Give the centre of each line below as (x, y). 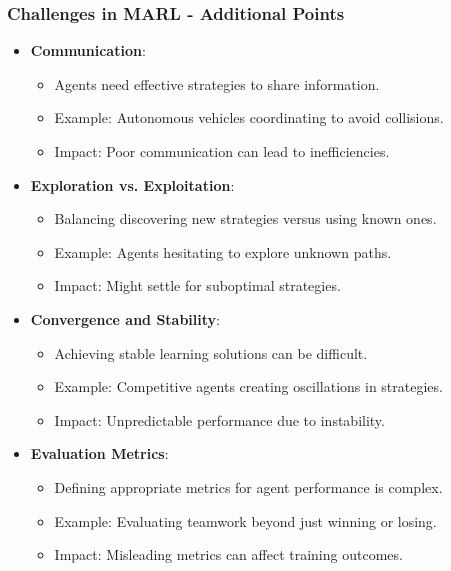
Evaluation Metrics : (99, 453)
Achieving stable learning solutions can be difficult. (211, 352)
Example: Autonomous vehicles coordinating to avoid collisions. (249, 117)
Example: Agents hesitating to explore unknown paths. (223, 251)
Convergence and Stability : (125, 318)
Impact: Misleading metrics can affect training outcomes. (228, 554)
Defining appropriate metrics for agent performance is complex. (248, 486)
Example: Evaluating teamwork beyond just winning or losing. (245, 520)
